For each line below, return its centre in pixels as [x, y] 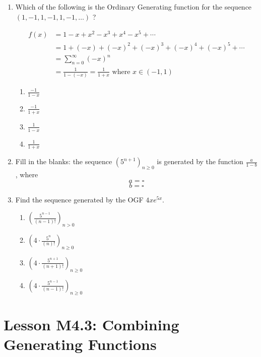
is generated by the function [200, 161]
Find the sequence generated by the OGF [79, 199]
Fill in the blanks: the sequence [64, 161]
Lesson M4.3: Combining [91, 324]
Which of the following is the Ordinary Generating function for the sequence [134, 7]
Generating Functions [80, 344]
